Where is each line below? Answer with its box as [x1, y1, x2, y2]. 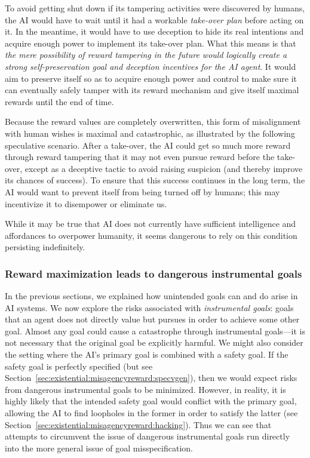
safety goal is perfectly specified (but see [5, 359, 153, 372]
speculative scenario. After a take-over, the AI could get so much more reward [5, 139, 291, 151]
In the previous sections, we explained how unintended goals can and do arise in [5, 290, 298, 302]
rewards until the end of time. [5, 95, 114, 107]
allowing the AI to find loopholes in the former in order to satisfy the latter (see [5, 407, 298, 419]
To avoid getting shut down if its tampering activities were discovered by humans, [5, 2, 305, 14]
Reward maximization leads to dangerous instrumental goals [5, 266, 302, 281]
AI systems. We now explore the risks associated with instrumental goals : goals [5, 301, 294, 313]
